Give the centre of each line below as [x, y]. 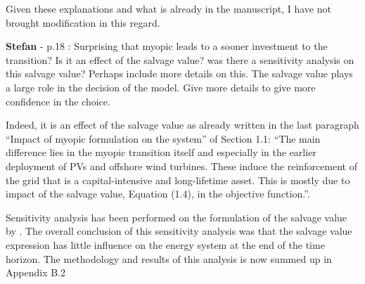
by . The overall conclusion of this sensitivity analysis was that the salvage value [179, 231]
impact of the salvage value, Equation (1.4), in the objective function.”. [158, 194]
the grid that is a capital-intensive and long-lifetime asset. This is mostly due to [178, 180]
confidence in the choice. [58, 101]
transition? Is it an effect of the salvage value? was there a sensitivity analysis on [180, 59]
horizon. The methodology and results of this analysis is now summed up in [169, 258]
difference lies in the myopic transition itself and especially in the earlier [161, 152]
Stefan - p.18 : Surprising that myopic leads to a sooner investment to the [167, 46]
